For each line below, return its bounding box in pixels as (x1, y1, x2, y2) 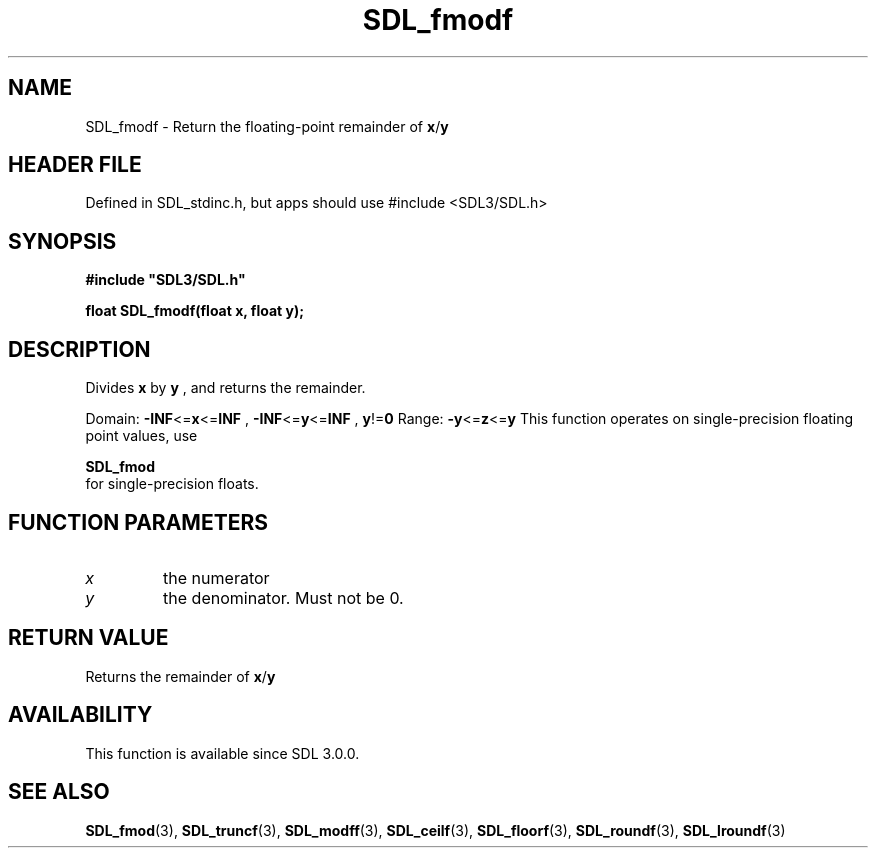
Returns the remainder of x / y (85, 667, 276, 685)
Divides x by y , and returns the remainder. (85, 379, 366, 397)
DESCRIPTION (8, 336, 151, 362)
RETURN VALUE (8, 625, 169, 651)
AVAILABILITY (8, 702, 153, 728)
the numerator (163, 567, 270, 588)
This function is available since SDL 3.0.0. (85, 744, 360, 762)
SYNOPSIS (8, 228, 117, 254)
